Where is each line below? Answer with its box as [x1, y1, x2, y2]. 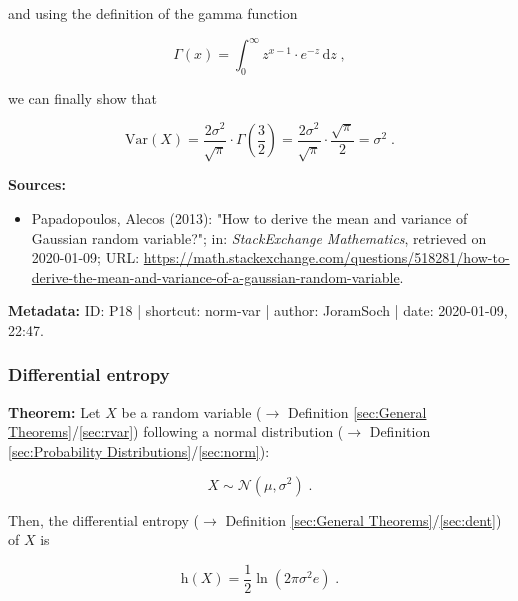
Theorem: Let [8, 401, 101, 422]
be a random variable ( [121, 401, 262, 422]
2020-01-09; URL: [31, 247, 140, 268]
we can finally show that [8, 87, 158, 108]
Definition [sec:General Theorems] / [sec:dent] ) [225, 509, 502, 530]
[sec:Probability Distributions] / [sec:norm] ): [8, 440, 270, 461]
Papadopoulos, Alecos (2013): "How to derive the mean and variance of [31, 207, 468, 228]
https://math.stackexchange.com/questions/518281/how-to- [143, 247, 510, 268]
